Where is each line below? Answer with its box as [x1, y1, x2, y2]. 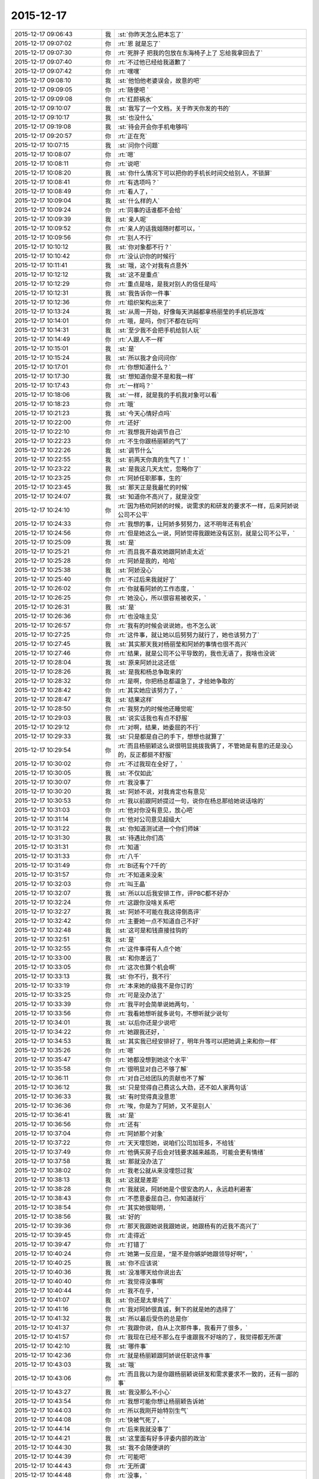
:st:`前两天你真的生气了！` [118, 456, 190, 464]
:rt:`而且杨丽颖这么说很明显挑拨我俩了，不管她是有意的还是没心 [118, 741, 294, 750]
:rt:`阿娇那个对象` [118, 1129, 165, 1138]
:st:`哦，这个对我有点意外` [118, 261, 190, 269]
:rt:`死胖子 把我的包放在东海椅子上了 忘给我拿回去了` [118, 49, 263, 57]
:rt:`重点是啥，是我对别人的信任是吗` [118, 280, 219, 288]
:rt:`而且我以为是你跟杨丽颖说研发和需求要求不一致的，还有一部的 [118, 1370, 300, 1378]
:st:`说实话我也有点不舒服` [118, 713, 190, 722]
